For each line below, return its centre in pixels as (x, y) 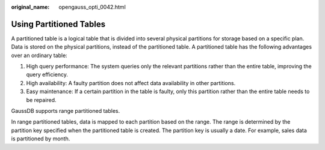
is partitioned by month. (41, 139)
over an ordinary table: (39, 55)
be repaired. (41, 100)
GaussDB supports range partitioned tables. (66, 111)
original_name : (30, 7)
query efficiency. (47, 74)
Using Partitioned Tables (58, 24)
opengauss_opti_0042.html (92, 7)
